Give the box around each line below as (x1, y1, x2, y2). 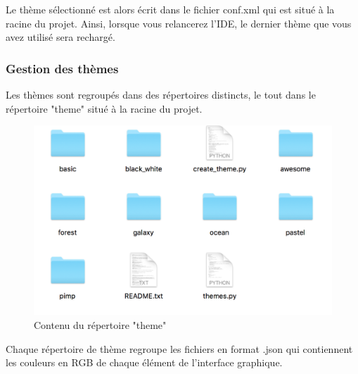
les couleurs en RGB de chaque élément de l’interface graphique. (6, 355, 283, 370)
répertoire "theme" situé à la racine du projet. (6, 101, 203, 116)
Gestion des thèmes (6, 59, 119, 77)
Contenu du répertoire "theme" (34, 317, 167, 332)
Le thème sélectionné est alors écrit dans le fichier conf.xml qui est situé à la (6, 2, 335, 16)
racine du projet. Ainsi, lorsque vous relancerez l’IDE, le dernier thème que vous (6, 15, 352, 30)
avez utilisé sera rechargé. (6, 30, 115, 44)
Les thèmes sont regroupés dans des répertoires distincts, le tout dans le (6, 87, 316, 101)
